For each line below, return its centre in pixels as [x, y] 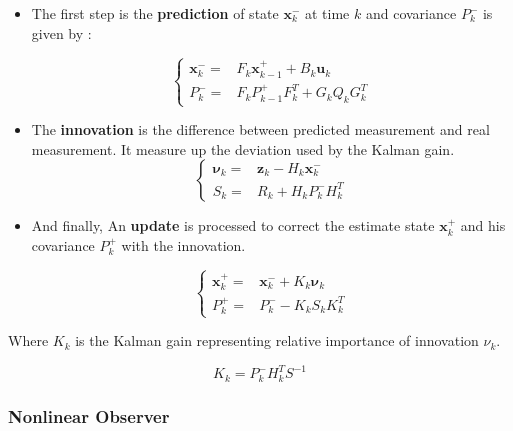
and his [483, 225]
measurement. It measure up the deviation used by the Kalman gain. [243, 148]
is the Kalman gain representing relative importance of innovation [277, 340]
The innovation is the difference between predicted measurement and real [260, 129]
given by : [61, 32]
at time [327, 13]
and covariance [411, 13]
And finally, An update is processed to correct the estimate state [233, 225]
